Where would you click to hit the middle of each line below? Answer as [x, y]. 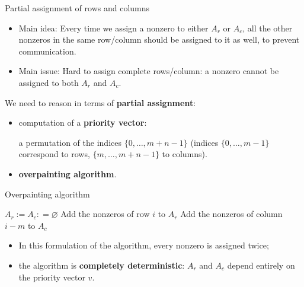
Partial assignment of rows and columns [77, 8]
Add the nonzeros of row [105, 214]
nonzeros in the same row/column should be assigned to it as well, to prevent [159, 39]
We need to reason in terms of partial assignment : [100, 102]
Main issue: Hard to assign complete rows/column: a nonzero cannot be [149, 71]
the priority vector [52, 277]
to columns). [185, 154]
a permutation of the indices [70, 142]
